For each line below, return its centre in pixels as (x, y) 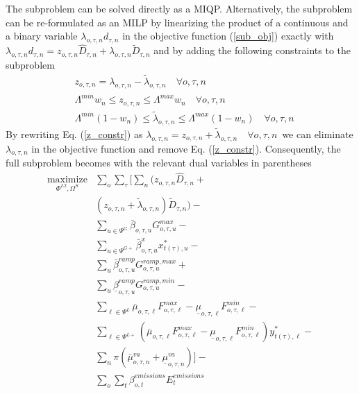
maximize (67, 180)
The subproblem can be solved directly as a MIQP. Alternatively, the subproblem (179, 8)
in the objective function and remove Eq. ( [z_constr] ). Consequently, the (186, 148)
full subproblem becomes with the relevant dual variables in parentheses (159, 163)
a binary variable (42, 36)
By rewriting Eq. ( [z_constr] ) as (74, 134)
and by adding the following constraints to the (252, 50)
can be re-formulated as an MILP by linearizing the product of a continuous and (177, 22)
